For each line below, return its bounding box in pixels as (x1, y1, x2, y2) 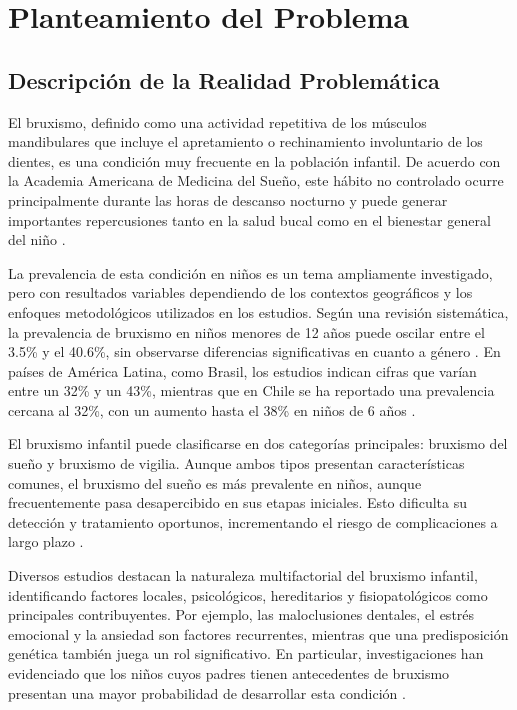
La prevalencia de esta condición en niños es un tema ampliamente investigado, (8, 262, 493, 283)
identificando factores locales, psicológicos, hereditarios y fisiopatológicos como (8, 584, 488, 605)
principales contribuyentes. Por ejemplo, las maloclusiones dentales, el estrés (8, 604, 475, 625)
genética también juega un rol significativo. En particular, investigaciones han (8, 643, 484, 664)
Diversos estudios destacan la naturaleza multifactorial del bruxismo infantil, (8, 565, 478, 586)
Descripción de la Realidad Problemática (8, 64, 440, 95)
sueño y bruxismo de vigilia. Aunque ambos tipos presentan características (8, 453, 465, 474)
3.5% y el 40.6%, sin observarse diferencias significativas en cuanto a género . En (8, 341, 501, 362)
